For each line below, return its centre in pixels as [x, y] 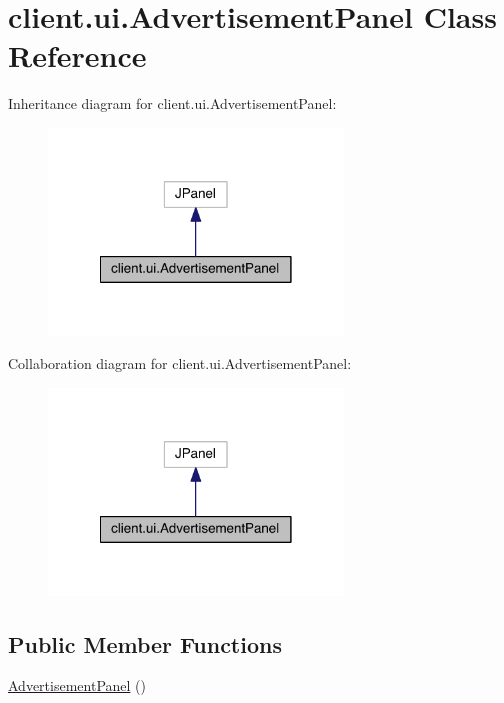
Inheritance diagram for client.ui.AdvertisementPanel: [172, 103]
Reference [77, 55]
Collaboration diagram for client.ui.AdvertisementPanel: [180, 363]
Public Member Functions [145, 643]
